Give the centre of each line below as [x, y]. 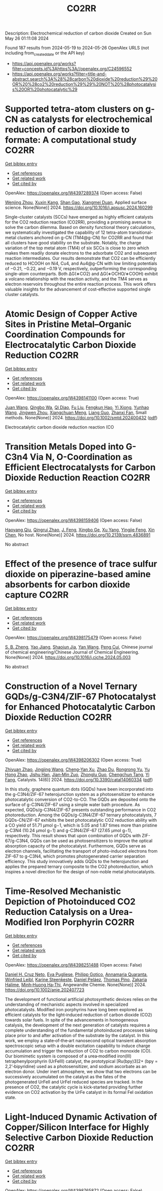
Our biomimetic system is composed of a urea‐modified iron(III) [68, 1056]
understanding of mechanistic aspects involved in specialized [67, 1004]
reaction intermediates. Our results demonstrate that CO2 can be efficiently [81, 258]
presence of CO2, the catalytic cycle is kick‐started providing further [74, 1087]
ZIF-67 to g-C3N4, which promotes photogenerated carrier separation [75, 856]
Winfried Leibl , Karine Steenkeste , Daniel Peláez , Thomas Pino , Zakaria [76, 979]
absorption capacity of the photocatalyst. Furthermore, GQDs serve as [76, 846]
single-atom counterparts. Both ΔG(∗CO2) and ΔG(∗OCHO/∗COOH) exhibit [81, 274]
